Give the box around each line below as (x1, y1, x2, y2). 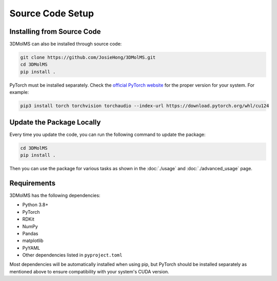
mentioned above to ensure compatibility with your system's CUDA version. (9, 268, 169, 274)
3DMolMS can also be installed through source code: (9, 41, 122, 47)
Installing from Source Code (9, 27, 101, 36)
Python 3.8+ (22, 202, 49, 208)
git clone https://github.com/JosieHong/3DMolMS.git (20, 54, 156, 61)
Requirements (9, 178, 56, 187)
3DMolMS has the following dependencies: (9, 192, 101, 198)
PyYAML (22, 245, 41, 251)
